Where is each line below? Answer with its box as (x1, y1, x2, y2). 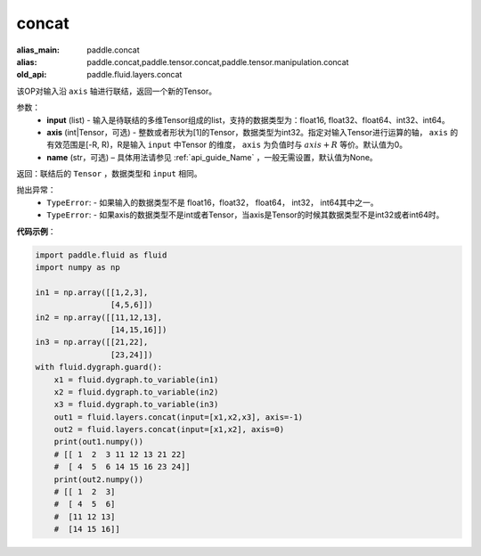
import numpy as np (35, 263, 120, 272)
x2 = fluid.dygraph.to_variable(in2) (53, 387, 219, 397)
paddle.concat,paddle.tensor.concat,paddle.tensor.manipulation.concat (86, 56, 349, 67)
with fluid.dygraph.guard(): (35, 362, 163, 372)
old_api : (16, 69, 47, 80)
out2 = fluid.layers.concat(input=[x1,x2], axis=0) (53, 424, 285, 435)
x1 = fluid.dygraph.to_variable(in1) (53, 374, 219, 385)
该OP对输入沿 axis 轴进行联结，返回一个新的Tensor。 (16, 86, 217, 96)
